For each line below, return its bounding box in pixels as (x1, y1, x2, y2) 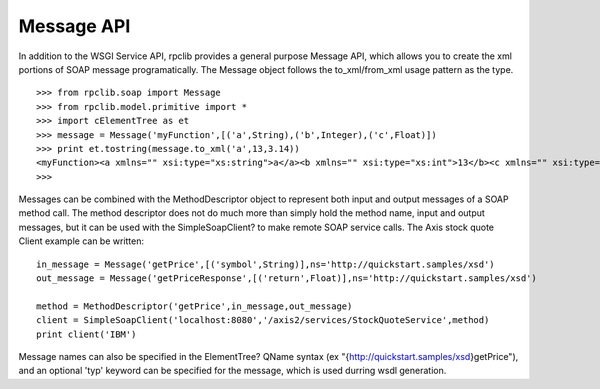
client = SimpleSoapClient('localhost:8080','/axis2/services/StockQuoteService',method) (36, 315, 490, 326)
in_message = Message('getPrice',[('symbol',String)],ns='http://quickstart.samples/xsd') (36, 258, 495, 270)
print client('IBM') (36, 328, 137, 340)
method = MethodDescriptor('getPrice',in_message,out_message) (36, 300, 353, 312)
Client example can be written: (18, 235, 145, 247)
